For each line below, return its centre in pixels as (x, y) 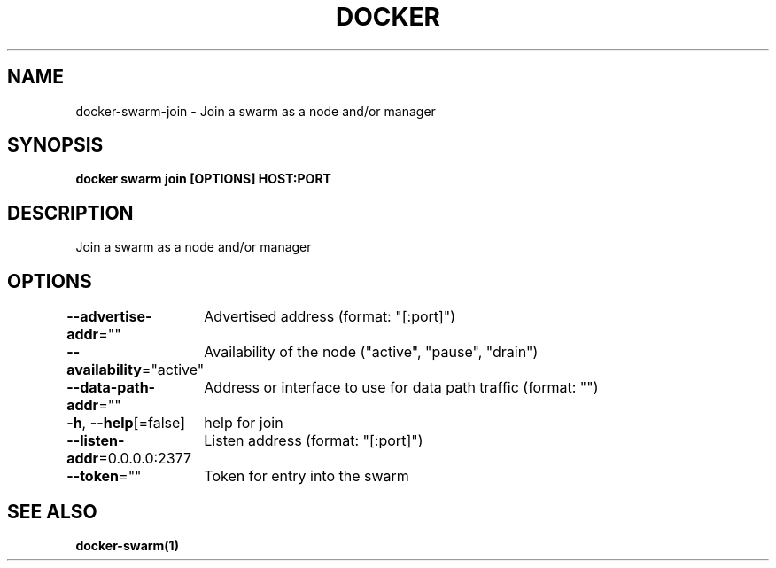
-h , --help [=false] (126, 423)
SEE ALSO (52, 511)
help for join (244, 423)
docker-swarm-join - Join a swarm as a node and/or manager (256, 111)
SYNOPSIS (55, 145)
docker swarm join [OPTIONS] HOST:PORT (203, 179)
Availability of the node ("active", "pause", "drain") (371, 352)
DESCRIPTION (70, 213)
